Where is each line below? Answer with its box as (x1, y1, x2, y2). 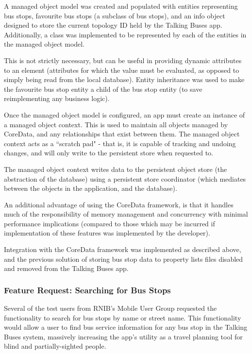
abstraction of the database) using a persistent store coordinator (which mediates (4, 173, 246, 184)
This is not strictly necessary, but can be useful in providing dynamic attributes (4, 55, 242, 65)
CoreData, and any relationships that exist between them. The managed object (4, 129, 240, 139)
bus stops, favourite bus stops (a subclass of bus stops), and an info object (4, 10, 225, 20)
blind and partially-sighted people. (4, 341, 106, 351)
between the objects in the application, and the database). (4, 183, 177, 193)
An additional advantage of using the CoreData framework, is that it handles (4, 199, 234, 209)
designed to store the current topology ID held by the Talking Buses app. (4, 20, 222, 30)
